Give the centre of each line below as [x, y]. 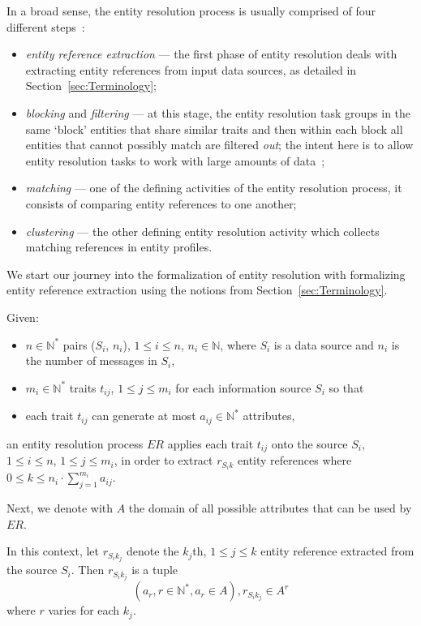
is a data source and [324, 344]
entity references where [295, 460]
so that [346, 387]
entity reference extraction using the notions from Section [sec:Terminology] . [197, 290]
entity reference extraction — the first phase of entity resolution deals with [211, 54]
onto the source [309, 443]
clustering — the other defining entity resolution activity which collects [202, 231]
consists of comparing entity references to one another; [161, 203]
